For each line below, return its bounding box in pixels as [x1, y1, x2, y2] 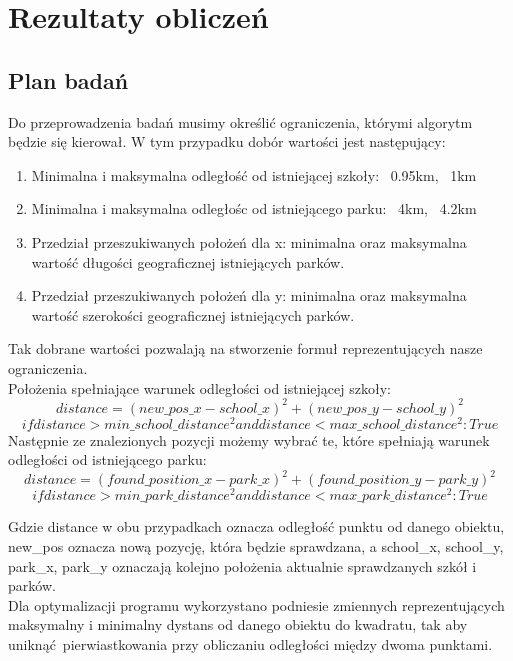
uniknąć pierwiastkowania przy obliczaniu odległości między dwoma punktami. [8, 634, 493, 655]
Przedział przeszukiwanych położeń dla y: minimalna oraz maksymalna [31, 285, 467, 306]
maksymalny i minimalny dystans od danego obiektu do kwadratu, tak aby [8, 614, 468, 635]
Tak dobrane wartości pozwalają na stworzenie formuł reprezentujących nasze [8, 338, 483, 359]
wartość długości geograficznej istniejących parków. [31, 251, 345, 272]
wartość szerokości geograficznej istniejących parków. [31, 304, 355, 325]
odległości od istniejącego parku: [8, 449, 207, 470]
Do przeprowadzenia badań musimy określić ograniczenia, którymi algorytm [8, 111, 473, 132]
